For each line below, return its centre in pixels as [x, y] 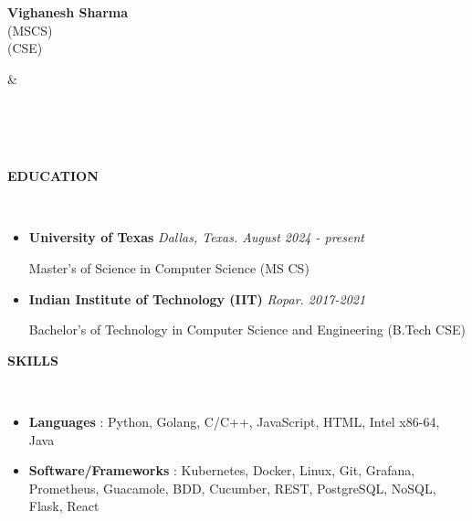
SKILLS [33, 360]
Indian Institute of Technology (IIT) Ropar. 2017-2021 [197, 298]
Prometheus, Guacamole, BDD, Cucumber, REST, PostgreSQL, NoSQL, [232, 488]
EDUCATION [53, 176]
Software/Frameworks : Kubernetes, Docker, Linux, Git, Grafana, [222, 470]
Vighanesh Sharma [68, 12]
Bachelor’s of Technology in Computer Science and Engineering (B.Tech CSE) [247, 330]
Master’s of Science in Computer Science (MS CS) [169, 267]
